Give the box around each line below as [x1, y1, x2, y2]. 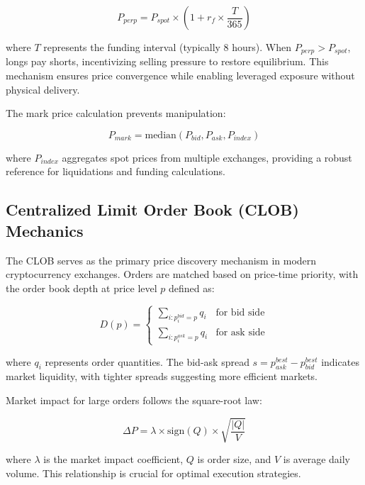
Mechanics [6, 219, 84, 241]
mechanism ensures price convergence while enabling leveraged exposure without [6, 68, 355, 83]
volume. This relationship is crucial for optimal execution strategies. [6, 465, 301, 480]
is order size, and [197, 452, 271, 467]
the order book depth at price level [6, 280, 157, 295]
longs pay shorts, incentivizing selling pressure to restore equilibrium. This [6, 54, 329, 69]
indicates [321, 354, 359, 369]
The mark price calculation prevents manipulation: [6, 106, 226, 121]
